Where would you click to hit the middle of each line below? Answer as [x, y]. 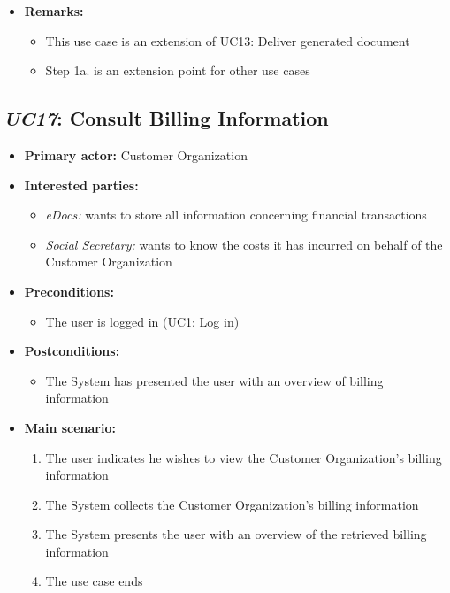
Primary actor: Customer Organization [136, 154]
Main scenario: [70, 427]
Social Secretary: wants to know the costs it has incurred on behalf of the [244, 244]
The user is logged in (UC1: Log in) [142, 321]
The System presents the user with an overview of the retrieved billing [236, 534]
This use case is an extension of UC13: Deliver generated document [228, 40]
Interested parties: [81, 185]
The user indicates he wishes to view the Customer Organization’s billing [244, 457]
